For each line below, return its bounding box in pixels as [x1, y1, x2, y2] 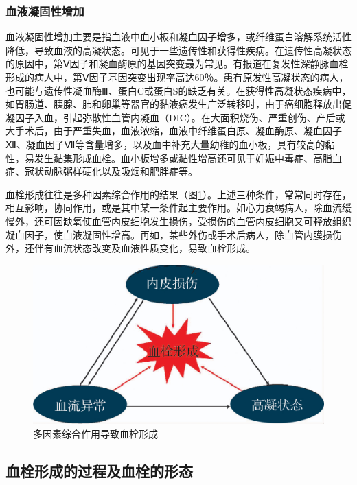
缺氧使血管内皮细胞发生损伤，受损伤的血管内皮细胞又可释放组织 [62, 213, 352, 228]
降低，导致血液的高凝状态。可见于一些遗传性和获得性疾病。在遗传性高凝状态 [5, 43, 352, 57]
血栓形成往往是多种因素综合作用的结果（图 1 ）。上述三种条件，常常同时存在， [5, 187, 352, 201]
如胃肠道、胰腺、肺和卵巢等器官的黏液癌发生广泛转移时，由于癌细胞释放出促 [5, 97, 352, 111]
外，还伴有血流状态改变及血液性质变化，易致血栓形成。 [5, 241, 255, 255]
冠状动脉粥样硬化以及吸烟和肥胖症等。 [24, 164, 198, 178]
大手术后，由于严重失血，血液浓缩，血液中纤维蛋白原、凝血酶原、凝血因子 [5, 123, 342, 138]
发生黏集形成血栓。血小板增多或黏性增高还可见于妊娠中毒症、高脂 [34, 150, 332, 165]
